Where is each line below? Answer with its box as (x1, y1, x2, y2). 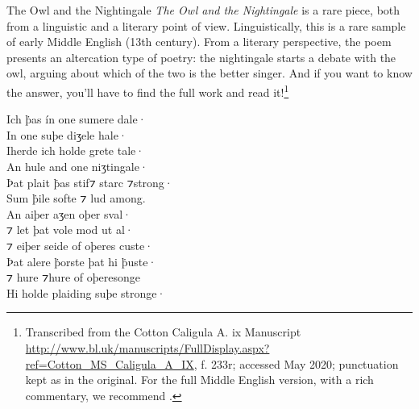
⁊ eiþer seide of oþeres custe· (6, 236, 154, 253)
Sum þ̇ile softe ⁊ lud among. (6, 190, 146, 207)
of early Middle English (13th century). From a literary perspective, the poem (6, 33, 392, 50)
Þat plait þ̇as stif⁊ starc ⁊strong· (6, 173, 173, 190)
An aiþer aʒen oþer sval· (6, 205, 131, 222)
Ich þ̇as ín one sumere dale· (6, 111, 147, 127)
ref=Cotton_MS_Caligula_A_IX (25, 355, 194, 372)
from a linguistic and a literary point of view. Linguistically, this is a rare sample (6, 17, 406, 34)
